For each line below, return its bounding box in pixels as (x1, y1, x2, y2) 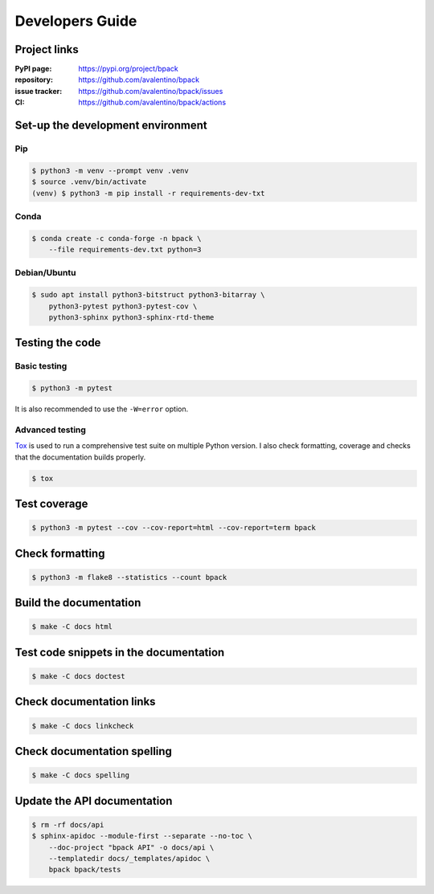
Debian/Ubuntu (14, 267, 76, 279)
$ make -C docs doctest (31, 672, 126, 681)
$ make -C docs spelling (31, 771, 130, 780)
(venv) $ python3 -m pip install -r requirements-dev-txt (31, 189, 265, 198)
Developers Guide (14, 12, 137, 30)
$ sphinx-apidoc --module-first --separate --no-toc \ (31, 831, 252, 841)
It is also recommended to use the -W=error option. (14, 404, 189, 414)
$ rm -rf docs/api (31, 820, 104, 829)
